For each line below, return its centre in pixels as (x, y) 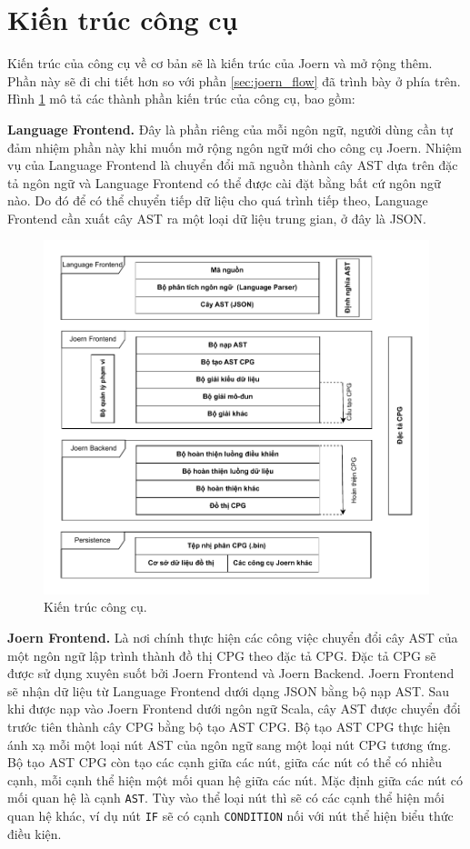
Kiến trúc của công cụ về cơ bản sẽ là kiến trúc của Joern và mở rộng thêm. (220, 63)
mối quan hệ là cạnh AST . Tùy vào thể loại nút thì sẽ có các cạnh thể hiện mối (226, 798)
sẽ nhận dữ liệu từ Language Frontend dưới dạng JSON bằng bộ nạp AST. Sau (229, 690)
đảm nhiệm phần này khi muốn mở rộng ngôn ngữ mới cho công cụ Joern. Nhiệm (235, 147)
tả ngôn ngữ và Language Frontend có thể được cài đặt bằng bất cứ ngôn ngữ (224, 182)
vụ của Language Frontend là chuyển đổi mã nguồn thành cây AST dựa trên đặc (233, 165)
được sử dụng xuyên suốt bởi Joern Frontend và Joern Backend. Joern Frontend (231, 673)
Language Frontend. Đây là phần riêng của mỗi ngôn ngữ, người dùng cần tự (230, 129)
